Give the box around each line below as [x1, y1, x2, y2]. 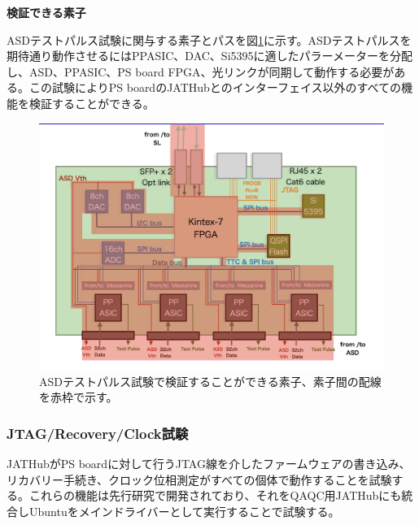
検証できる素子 [7, 4, 86, 20]
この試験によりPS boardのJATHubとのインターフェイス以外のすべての [28, 79, 401, 96]
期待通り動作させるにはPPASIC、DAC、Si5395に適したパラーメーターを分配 [7, 47, 412, 64]
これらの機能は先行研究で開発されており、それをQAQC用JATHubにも [28, 487, 402, 504]
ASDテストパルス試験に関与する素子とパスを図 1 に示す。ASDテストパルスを [7, 31, 412, 48]
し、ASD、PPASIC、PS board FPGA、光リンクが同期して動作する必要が [7, 63, 395, 80]
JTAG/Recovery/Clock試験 [7, 423, 189, 443]
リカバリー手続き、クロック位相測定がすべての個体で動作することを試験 [7, 471, 392, 488]
